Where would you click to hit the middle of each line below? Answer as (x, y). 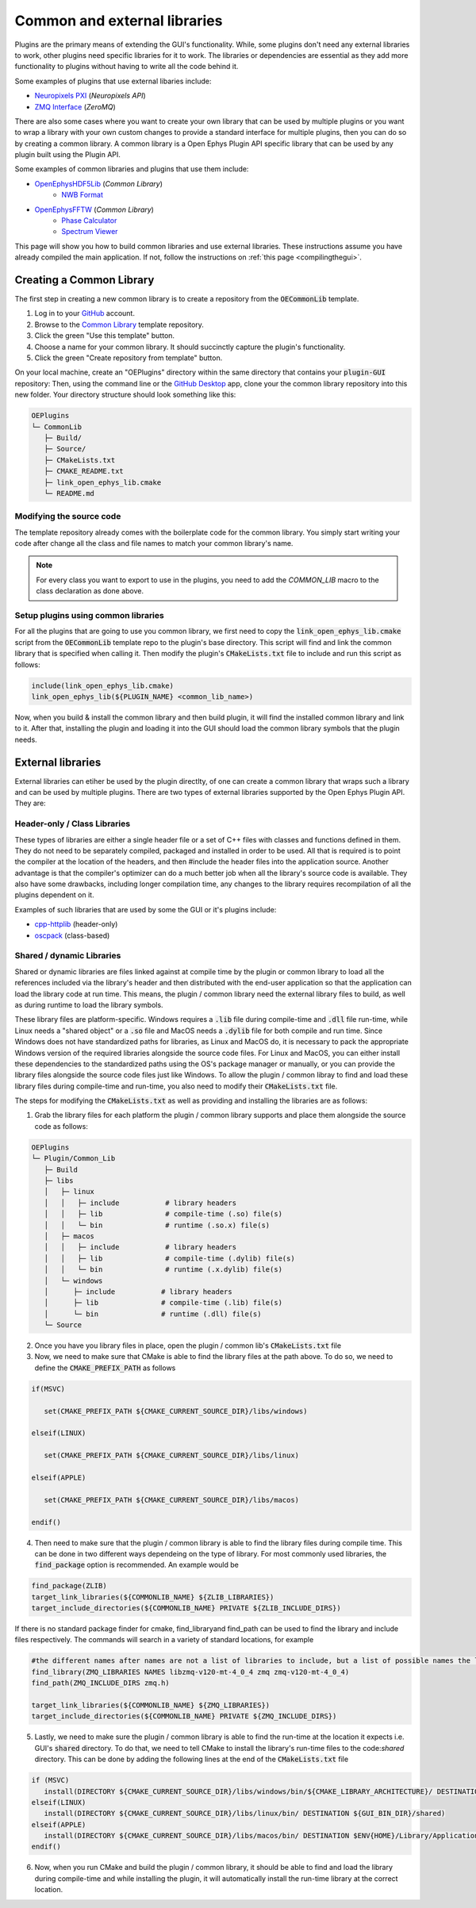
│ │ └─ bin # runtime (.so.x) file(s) (157, 1225)
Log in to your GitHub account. (84, 313)
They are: (31, 803)
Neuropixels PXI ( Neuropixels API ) (90, 96)
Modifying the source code (68, 516)
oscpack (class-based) (72, 935)
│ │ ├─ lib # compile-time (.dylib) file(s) (169, 1258)
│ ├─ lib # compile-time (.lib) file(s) (163, 1303)
